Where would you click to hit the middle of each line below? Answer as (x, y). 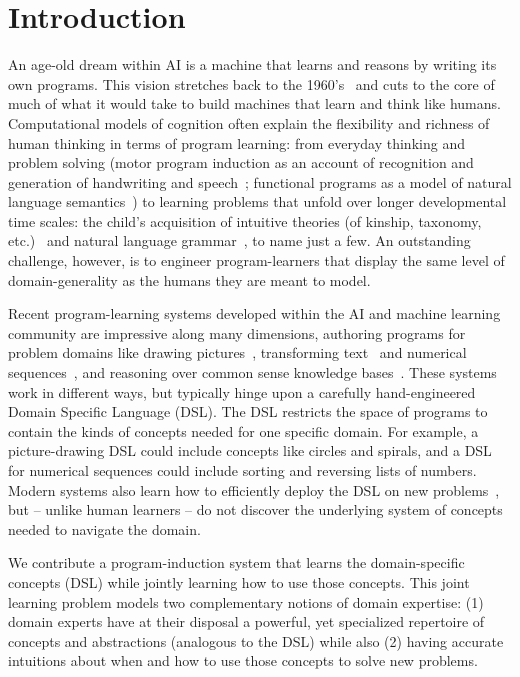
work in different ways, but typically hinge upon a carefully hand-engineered (242, 391)
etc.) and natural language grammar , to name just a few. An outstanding (239, 240)
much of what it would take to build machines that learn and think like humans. (254, 103)
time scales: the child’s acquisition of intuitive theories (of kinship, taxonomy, (245, 220)
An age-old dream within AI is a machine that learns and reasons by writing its (252, 64)
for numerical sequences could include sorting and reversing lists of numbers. (242, 470)
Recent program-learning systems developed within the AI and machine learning (254, 313)
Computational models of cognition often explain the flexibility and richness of (249, 122)
